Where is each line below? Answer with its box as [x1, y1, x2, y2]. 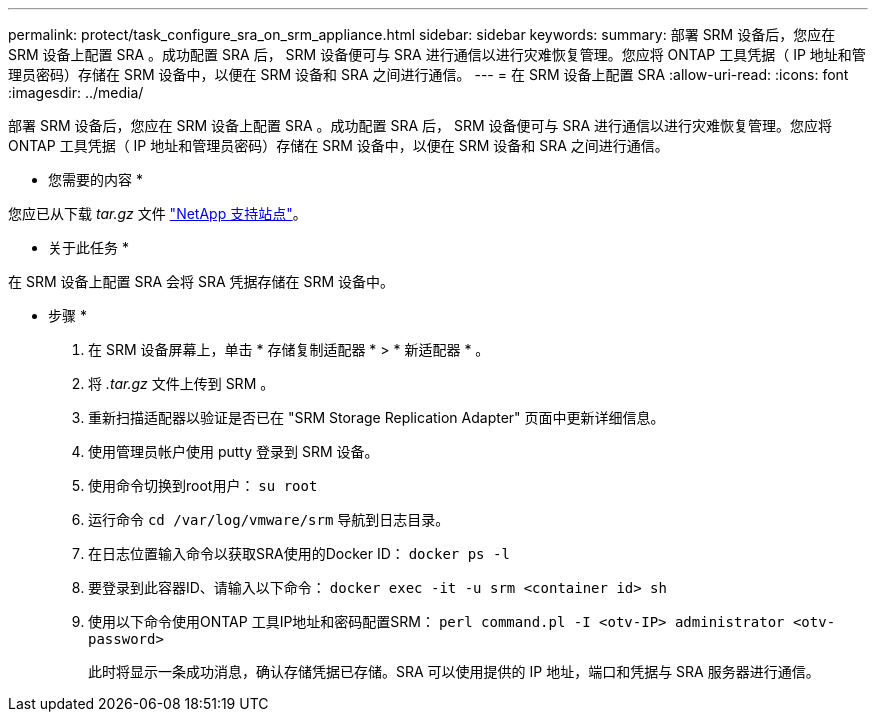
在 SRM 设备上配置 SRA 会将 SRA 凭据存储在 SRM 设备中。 [8, 273, 395, 290]
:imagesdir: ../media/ [8, 84, 144, 101]
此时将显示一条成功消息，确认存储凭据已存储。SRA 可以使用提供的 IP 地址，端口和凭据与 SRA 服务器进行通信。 [88, 663, 820, 680]
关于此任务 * [48, 239, 129, 256]
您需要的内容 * [48, 171, 143, 188]
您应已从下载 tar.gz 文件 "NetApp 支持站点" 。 [8, 205, 307, 222]
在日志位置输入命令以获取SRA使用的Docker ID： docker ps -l [88, 545, 510, 562]
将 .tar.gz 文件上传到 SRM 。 [88, 375, 275, 392]
